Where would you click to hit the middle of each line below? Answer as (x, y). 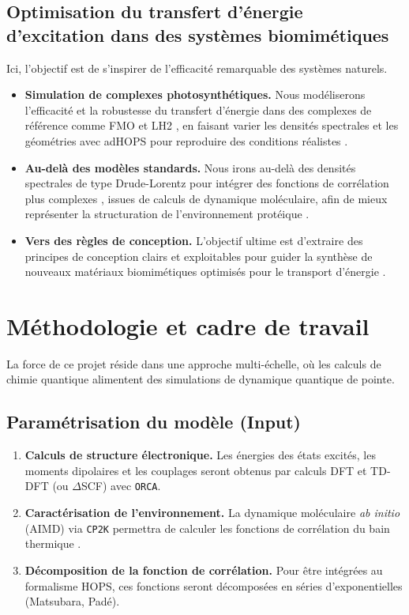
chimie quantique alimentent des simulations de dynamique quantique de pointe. (201, 379)
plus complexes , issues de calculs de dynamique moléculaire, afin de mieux (206, 198)
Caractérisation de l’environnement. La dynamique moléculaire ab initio (212, 513)
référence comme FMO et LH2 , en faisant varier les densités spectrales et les (212, 125)
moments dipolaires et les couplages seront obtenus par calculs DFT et (196, 470)
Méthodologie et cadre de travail (188, 325)
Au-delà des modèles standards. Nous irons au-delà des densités (190, 167)
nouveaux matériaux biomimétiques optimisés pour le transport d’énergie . (205, 272)
